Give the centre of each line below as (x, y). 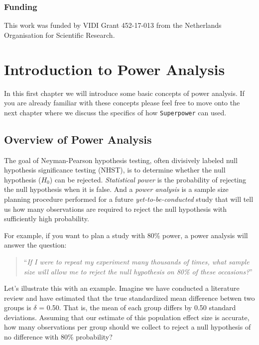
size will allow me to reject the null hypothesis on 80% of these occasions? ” (138, 271)
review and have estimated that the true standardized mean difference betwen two (129, 298)
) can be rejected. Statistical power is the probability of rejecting (148, 179)
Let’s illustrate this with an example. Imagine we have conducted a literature (122, 288)
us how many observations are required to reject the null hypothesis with (116, 209)
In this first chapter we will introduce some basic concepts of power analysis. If (124, 93)
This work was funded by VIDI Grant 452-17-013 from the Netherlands (113, 25)
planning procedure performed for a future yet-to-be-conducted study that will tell (129, 199)
